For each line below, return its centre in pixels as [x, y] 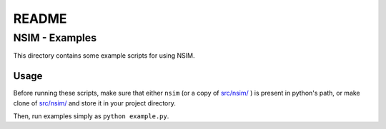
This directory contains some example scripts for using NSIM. [104, 56]
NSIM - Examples [55, 38]
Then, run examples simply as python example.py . [91, 116]
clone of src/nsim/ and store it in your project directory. [95, 103]
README [40, 19]
